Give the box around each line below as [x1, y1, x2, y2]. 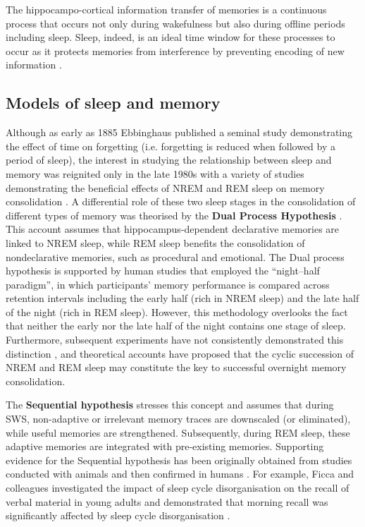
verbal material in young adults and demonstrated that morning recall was [6, 494, 328, 509]
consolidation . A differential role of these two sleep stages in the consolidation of [6, 194, 356, 209]
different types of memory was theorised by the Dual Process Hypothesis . [6, 207, 342, 222]
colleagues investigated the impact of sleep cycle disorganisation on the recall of [6, 480, 349, 495]
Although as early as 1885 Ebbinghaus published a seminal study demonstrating [6, 125, 353, 140]
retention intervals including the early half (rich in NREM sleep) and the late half [6, 291, 359, 305]
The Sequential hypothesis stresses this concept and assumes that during [6, 397, 334, 412]
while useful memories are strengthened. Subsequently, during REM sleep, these [6, 425, 350, 440]
